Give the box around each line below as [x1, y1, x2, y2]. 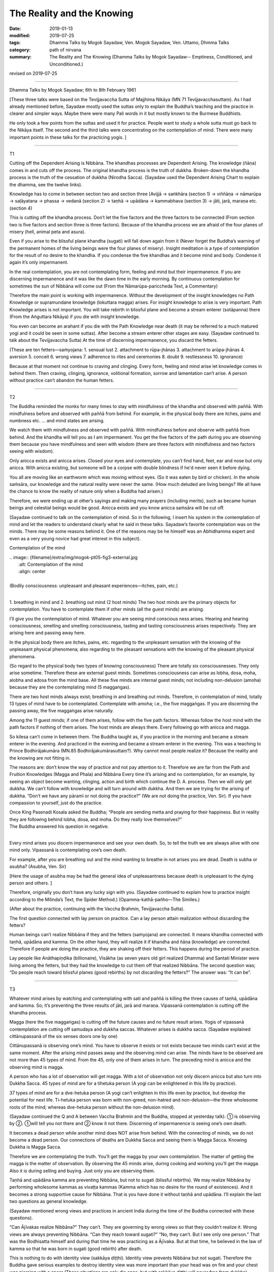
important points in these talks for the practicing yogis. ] [9, 134, 127, 140]
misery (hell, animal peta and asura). [9, 228, 86, 235]
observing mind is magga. [9, 1064, 64, 1070]
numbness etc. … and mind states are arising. [9, 417, 105, 423]
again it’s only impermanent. [9, 259, 68, 266]
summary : [9, 54, 32, 60]
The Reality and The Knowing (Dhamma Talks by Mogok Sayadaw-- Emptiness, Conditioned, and [49, 54, 253, 60]
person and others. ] [9, 880, 52, 886]
